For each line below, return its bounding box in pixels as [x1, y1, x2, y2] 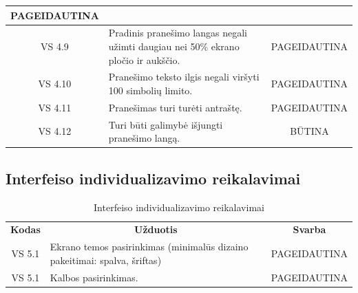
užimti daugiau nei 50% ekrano [108, 39, 240, 53]
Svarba [293, 222, 326, 237]
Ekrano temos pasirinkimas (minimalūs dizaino [50, 239, 249, 254]
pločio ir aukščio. [108, 52, 180, 67]
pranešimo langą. [108, 131, 180, 145]
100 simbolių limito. [108, 83, 193, 97]
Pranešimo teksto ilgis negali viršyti [108, 69, 260, 84]
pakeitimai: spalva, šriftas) [50, 252, 162, 267]
